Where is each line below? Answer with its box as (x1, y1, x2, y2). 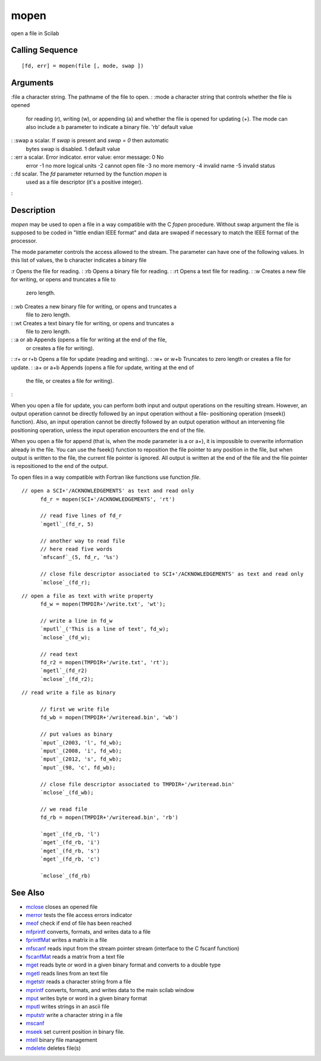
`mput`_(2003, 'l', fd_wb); (40, 739, 122, 746)
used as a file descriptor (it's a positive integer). (26, 178, 143, 186)
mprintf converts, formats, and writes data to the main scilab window (26, 986, 194, 993)
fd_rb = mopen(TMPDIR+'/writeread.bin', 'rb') (40, 814, 178, 821)
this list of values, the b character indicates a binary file (11, 256, 147, 264)
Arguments (11, 77, 54, 87)
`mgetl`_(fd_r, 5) (40, 520, 94, 528)
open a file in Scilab (11, 30, 59, 37)
